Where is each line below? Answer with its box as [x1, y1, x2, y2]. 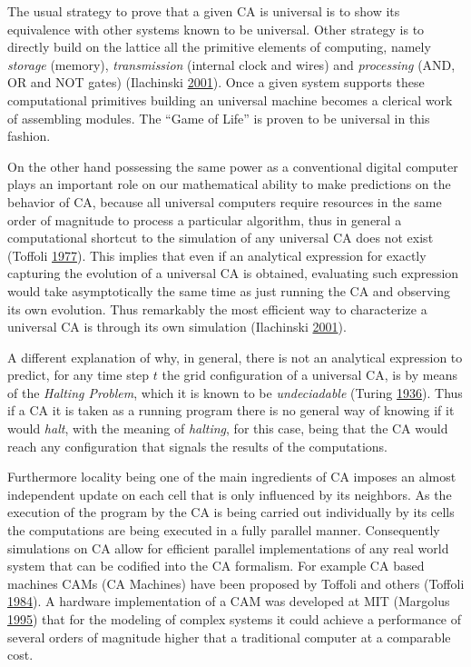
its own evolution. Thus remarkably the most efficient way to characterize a [7, 299, 427, 318]
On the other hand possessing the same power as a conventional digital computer [7, 156, 458, 175]
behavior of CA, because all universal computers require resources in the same [7, 192, 442, 211]
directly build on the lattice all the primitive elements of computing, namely [7, 37, 431, 56]
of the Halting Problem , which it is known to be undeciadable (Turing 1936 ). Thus [7, 383, 463, 402]
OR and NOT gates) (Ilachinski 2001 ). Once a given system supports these [7, 73, 425, 92]
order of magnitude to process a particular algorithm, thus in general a [7, 210, 402, 229]
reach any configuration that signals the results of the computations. [7, 436, 388, 455]
